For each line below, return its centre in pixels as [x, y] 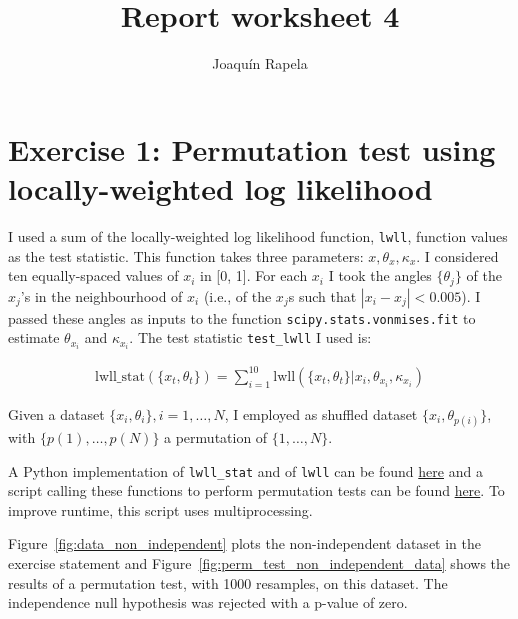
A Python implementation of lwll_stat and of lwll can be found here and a [245, 470]
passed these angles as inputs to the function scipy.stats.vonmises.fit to [242, 317]
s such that [322, 295]
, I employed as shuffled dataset [321, 413]
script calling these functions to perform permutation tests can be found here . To [256, 490]
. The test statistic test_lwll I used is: [250, 337]
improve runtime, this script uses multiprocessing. [160, 509]
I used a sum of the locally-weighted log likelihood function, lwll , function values [258, 235]
